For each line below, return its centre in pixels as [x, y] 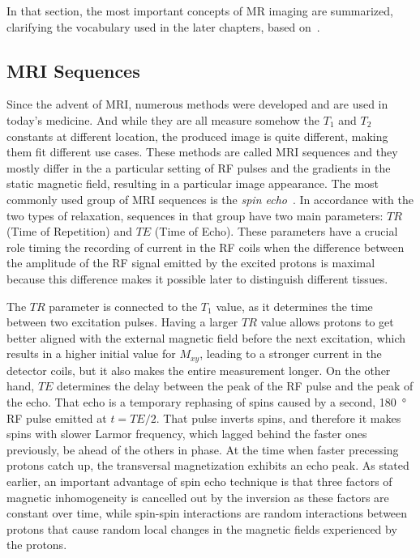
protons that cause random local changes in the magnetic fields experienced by [202, 528]
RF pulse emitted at [57, 417]
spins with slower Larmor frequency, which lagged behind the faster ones [187, 434]
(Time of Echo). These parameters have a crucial [276, 231]
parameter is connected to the [123, 306]
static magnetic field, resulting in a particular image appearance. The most [193, 183]
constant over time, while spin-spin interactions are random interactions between [207, 513]
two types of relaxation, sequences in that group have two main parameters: [195, 215]
